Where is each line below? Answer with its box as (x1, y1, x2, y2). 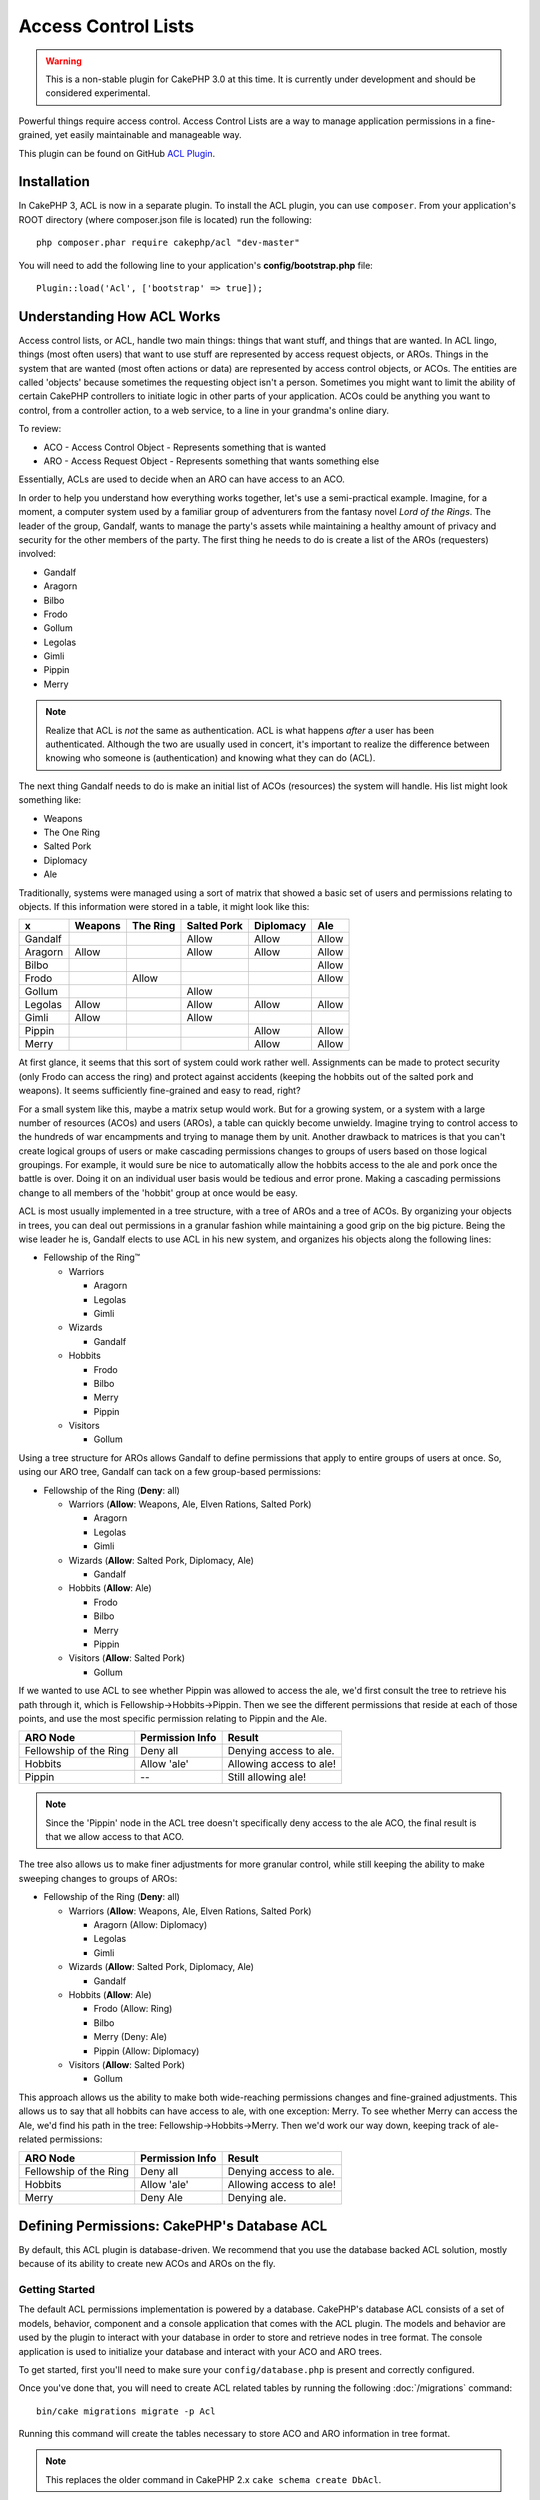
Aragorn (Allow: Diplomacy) (93, 1919, 208, 1931)
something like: (18, 794, 82, 806)
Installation (18, 173, 90, 190)
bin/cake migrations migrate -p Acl (36, 2405, 216, 2417)
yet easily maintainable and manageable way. (55, 129, 242, 141)
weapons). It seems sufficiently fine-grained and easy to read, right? (18, 1085, 301, 1097)
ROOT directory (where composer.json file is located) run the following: (18, 213, 312, 225)
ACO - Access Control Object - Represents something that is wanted (43, 441, 327, 453)
